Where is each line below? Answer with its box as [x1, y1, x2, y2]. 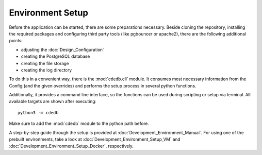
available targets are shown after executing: [9, 99, 97, 104]
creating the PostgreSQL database [21, 53, 90, 59]
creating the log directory [21, 67, 72, 73]
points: [9, 38, 23, 44]
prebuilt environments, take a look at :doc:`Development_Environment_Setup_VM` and [9, 137, 180, 142]
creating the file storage [21, 60, 69, 66]
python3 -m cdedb [17, 110, 59, 115]
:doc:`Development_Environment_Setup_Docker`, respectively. [9, 143, 133, 149]
